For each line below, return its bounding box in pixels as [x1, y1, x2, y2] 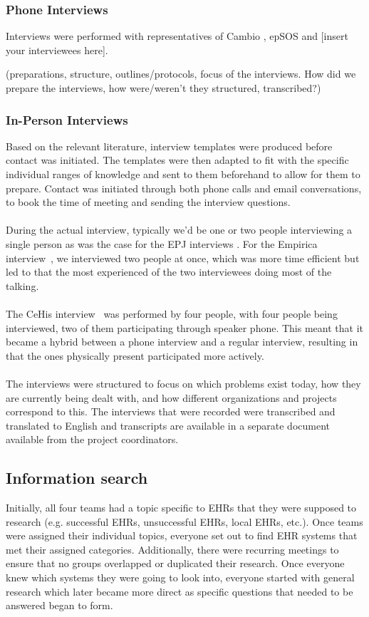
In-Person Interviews [6, 110, 128, 128]
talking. [6, 278, 39, 293]
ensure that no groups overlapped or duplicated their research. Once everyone [6, 556, 345, 571]
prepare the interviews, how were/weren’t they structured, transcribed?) [6, 81, 321, 95]
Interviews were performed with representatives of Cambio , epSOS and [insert [6, 28, 348, 43]
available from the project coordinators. [6, 432, 179, 447]
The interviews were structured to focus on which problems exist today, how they [6, 375, 361, 390]
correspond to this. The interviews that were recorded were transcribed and [6, 404, 336, 419]
